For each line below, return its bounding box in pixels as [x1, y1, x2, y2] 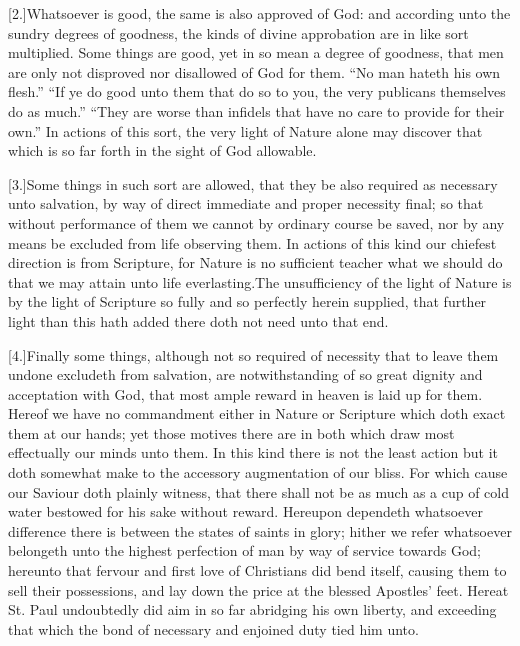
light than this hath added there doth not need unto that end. [8, 310, 389, 331]
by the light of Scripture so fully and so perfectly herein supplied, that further [8, 291, 487, 312]
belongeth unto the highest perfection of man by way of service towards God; [8, 540, 481, 561]
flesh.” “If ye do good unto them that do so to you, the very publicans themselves [8, 81, 506, 102]
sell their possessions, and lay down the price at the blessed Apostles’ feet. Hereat [8, 579, 509, 600]
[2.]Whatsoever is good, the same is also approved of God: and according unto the [8, 3, 511, 23]
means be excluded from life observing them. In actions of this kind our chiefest [8, 232, 497, 253]
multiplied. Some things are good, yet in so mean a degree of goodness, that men [8, 42, 504, 63]
